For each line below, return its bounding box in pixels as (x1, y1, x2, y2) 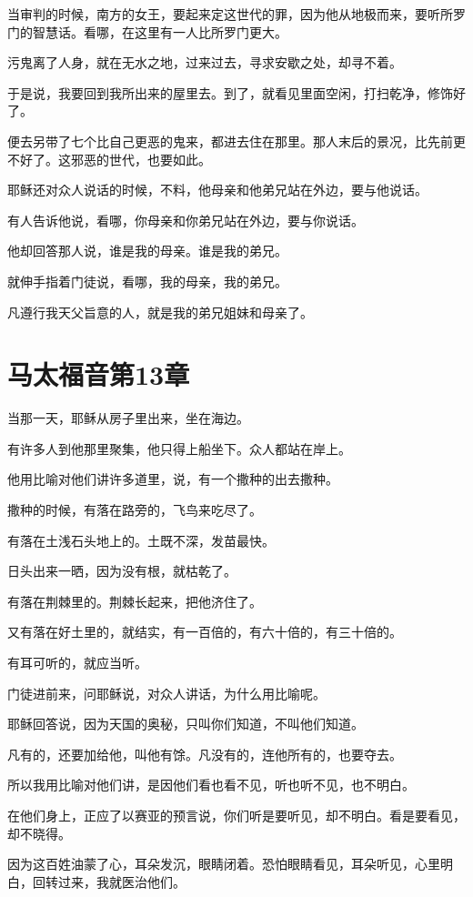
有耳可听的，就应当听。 (7, 653, 147, 671)
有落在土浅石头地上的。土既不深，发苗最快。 (7, 530, 275, 549)
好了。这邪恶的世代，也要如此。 (19, 149, 211, 168)
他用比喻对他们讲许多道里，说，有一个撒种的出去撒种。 (7, 469, 338, 489)
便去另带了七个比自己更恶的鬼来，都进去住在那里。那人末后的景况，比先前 (7, 131, 453, 150)
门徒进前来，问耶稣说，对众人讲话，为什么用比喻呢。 (7, 683, 326, 702)
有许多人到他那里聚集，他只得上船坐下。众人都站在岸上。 (7, 438, 351, 458)
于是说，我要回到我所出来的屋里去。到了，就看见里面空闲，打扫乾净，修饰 (7, 83, 453, 102)
